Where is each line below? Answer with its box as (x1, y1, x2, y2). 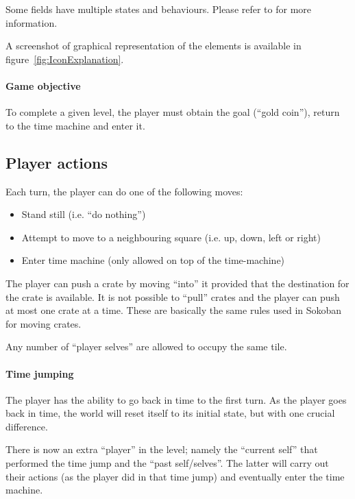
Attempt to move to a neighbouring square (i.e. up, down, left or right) (21, 230, 321, 244)
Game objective (5, 78, 81, 93)
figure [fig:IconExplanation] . (5, 51, 124, 66)
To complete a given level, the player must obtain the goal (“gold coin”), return (5, 105, 340, 119)
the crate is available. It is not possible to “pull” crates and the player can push (5, 289, 340, 304)
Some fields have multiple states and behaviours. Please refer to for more (5, 2, 312, 16)
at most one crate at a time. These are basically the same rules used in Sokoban (5, 303, 342, 317)
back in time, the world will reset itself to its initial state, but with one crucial (5, 406, 335, 420)
